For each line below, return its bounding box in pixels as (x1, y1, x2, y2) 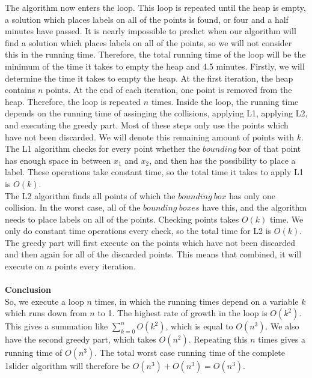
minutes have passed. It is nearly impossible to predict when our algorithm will (5, 25, 296, 37)
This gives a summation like (5, 320, 108, 332)
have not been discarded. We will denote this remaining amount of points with (5, 130, 294, 143)
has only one (229, 189, 275, 202)
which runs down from (5, 307, 87, 319)
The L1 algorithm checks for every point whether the (5, 142, 200, 155)
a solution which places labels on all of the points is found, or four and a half (5, 13, 289, 25)
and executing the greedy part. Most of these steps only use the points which (5, 118, 289, 131)
